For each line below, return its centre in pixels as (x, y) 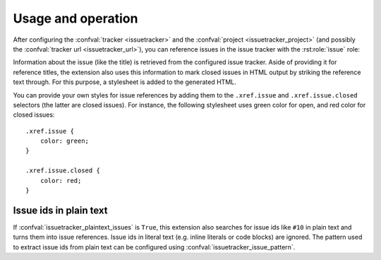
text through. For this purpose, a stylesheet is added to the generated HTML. (125, 82)
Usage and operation (75, 18)
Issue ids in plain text (60, 210)
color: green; (65, 141)
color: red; (61, 181)
